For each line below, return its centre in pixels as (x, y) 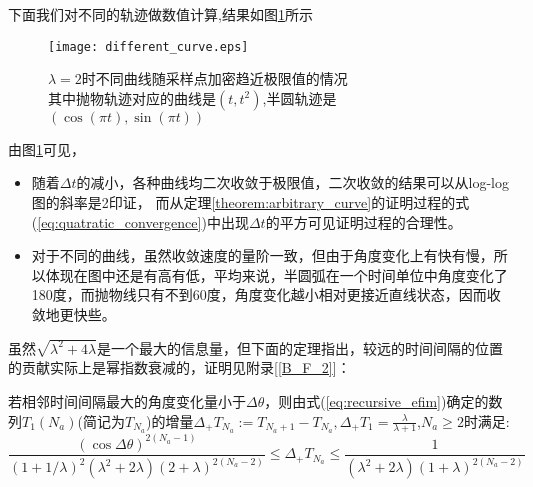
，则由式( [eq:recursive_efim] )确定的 (376, 401)
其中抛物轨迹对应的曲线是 (132, 97)
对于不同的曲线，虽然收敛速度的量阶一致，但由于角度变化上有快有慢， (262, 255)
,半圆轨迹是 (299, 97)
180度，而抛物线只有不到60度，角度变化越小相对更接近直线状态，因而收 (266, 294)
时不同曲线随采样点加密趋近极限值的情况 (214, 78)
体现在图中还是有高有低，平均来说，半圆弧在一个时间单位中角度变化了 (276, 274)
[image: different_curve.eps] (148, 46)
